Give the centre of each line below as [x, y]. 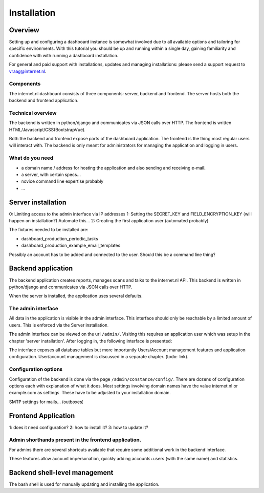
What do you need [31, 158]
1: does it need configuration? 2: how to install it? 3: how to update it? [79, 427]
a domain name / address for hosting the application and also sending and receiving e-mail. [113, 168]
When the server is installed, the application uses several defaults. [76, 296]
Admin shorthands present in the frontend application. [75, 440]
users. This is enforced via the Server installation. [59, 325]
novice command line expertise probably [62, 181]
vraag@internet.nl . [28, 71]
